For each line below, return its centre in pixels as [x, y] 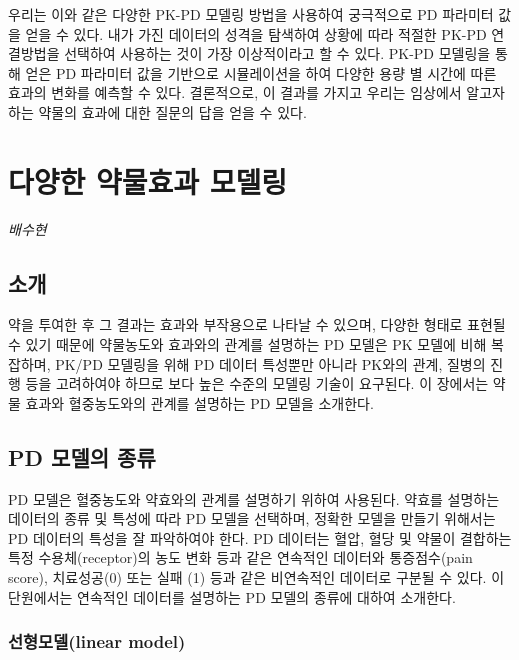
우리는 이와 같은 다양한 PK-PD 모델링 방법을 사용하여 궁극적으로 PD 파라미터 [251, 14]
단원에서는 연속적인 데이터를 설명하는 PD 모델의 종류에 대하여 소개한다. [232, 596]
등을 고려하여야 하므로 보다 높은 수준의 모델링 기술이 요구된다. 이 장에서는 [257, 383]
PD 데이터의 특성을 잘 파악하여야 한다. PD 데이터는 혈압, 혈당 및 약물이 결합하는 [260, 537]
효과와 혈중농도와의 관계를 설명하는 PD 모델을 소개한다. [199, 402]
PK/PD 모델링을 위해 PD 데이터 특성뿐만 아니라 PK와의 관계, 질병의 [270, 363]
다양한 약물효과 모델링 [148, 180]
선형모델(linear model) [97, 641]
